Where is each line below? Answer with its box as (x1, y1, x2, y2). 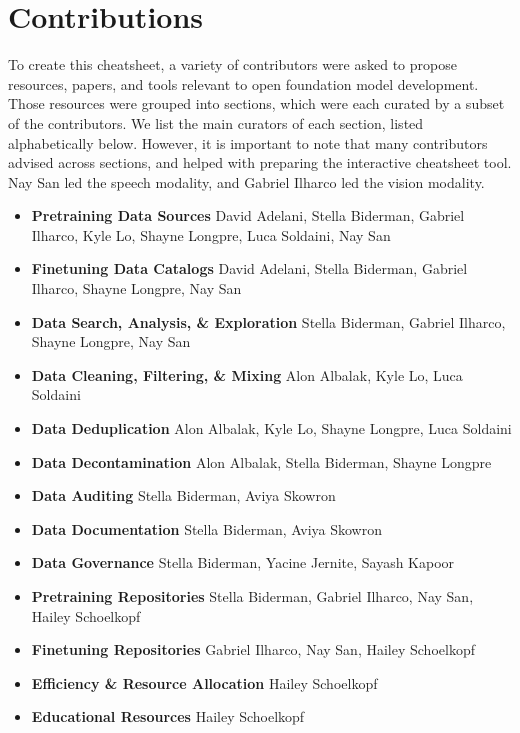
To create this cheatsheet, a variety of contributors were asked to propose (8, 54, 457, 75)
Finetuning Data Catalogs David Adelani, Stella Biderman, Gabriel (31, 258, 468, 279)
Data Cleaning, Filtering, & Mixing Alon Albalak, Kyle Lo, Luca (31, 364, 463, 385)
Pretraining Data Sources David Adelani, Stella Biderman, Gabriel (31, 205, 465, 226)
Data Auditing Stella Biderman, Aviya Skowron (31, 485, 336, 506)
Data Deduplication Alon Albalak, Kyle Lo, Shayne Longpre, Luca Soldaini (31, 418, 512, 439)
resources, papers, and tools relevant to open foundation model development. (8, 73, 479, 94)
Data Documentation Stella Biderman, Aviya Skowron (31, 518, 382, 539)
